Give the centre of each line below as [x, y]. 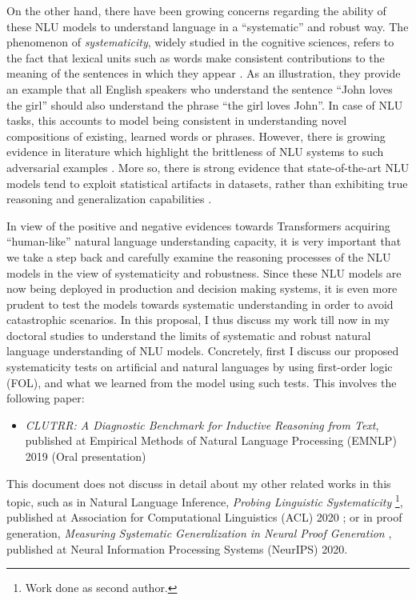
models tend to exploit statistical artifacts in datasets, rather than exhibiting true [207, 183]
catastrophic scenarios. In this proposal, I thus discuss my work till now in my [198, 320]
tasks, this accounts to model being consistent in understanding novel [177, 120]
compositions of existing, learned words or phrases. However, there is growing [196, 136]
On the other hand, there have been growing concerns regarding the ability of [196, 10]
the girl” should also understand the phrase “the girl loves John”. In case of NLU [205, 104]
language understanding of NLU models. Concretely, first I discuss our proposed [203, 351]
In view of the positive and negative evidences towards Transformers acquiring [198, 225]
